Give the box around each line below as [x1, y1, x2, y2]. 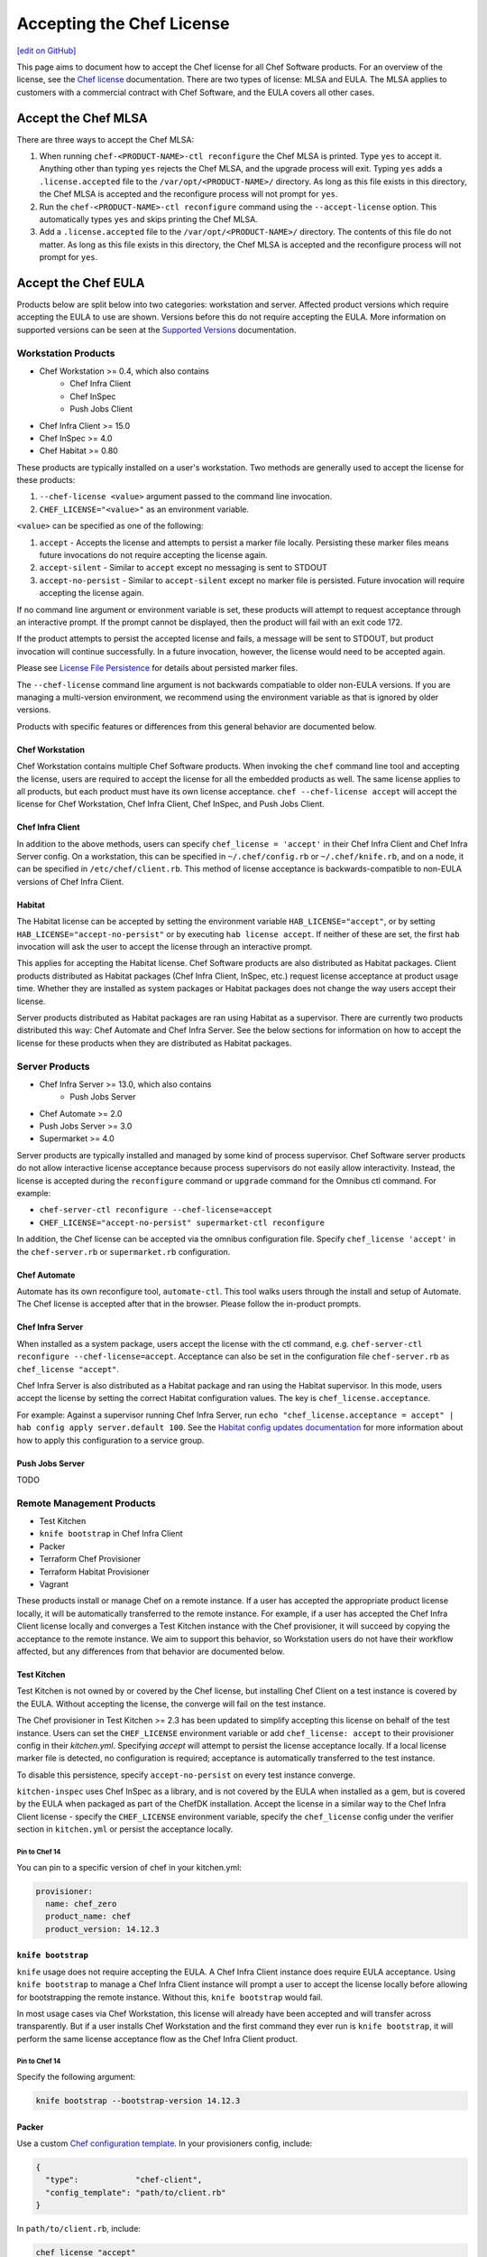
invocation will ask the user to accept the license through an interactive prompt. [16, 942, 313, 952]
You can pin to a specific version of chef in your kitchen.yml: [16, 1862, 243, 1872]
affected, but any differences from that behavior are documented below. [16, 1646, 285, 1657]
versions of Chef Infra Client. [16, 876, 124, 887]
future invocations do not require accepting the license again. [39, 550, 268, 561]
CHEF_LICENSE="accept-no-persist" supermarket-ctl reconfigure [39, 1217, 325, 1228]
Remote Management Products [16, 1497, 156, 1509]
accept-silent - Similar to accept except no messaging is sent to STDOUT [39, 562, 328, 573]
